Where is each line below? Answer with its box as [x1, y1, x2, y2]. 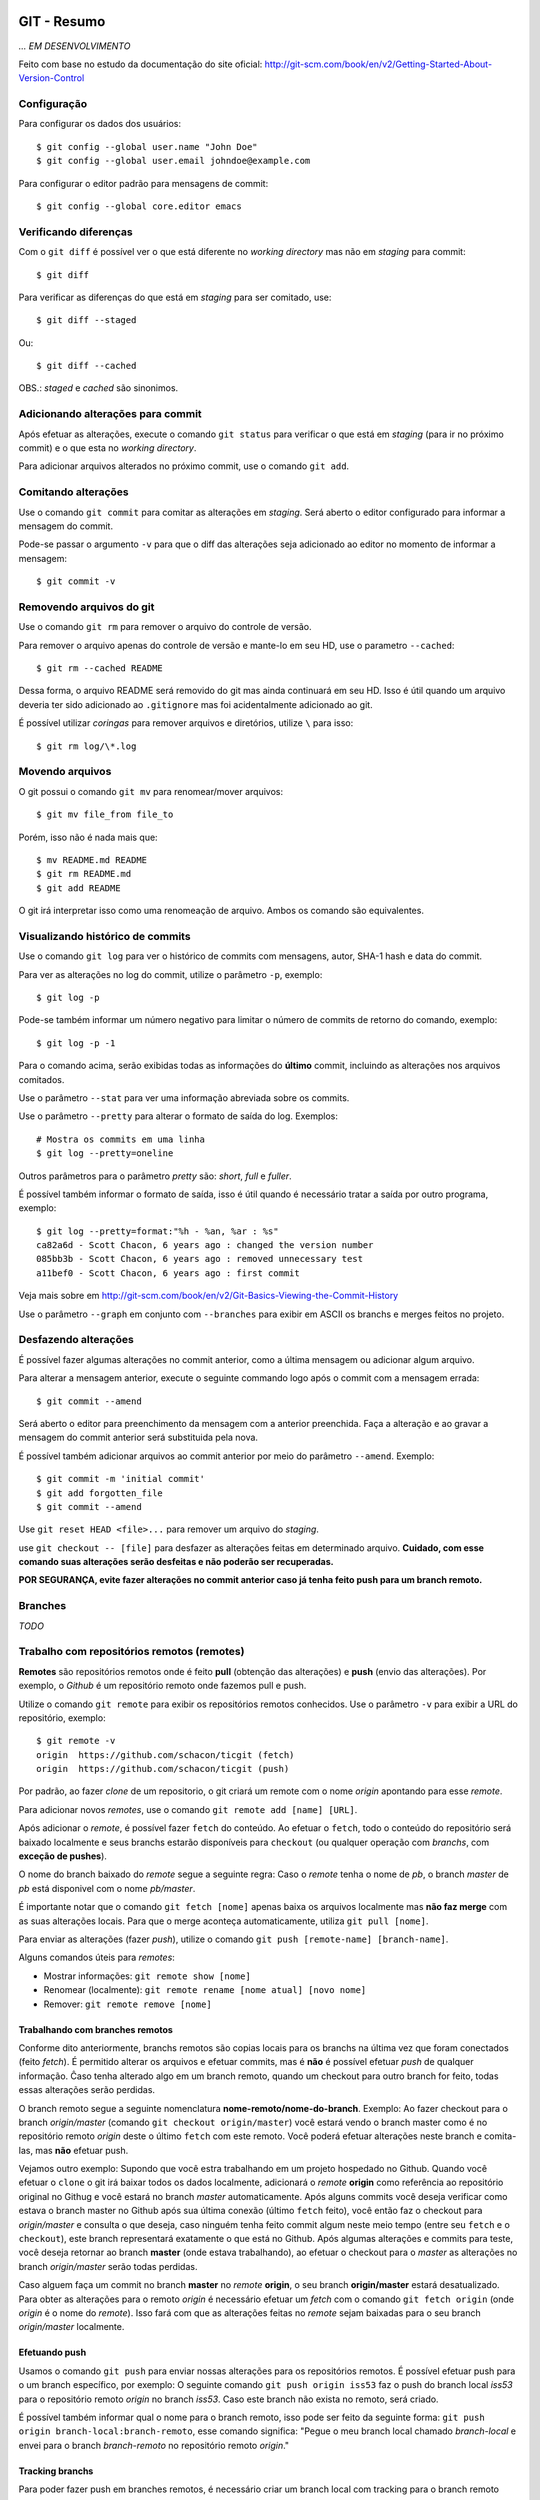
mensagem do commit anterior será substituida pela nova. [18, 1431, 259, 1444]
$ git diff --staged [36, 315, 137, 326]
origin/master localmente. [18, 2321, 125, 2333]
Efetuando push [18, 2346, 87, 2359]
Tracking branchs [18, 2465, 94, 2477]
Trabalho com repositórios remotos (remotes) [18, 1645, 245, 1659]
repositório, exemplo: [18, 1711, 106, 1724]
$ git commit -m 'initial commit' [36, 1473, 205, 1485]
